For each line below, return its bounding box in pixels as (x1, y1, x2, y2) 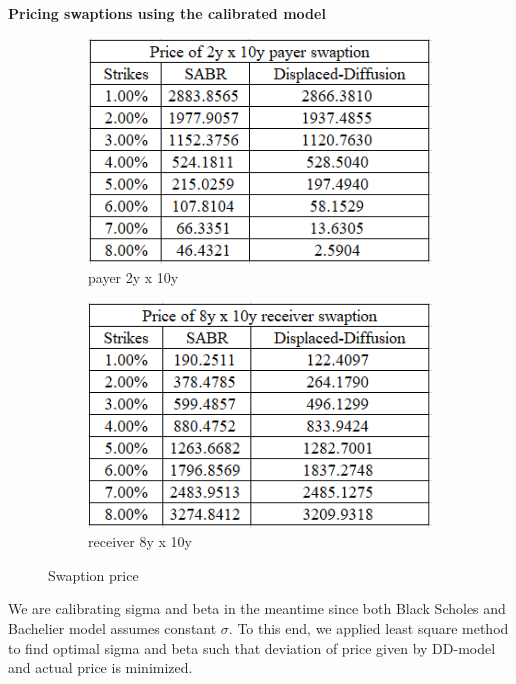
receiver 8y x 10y (88, 531, 192, 552)
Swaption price (48, 564, 139, 585)
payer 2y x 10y (88, 267, 179, 288)
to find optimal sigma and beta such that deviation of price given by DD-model (8, 637, 496, 658)
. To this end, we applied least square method (228, 618, 509, 639)
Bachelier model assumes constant (8, 618, 217, 639)
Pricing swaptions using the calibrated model (8, 3, 326, 23)
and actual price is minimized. (8, 657, 193, 678)
